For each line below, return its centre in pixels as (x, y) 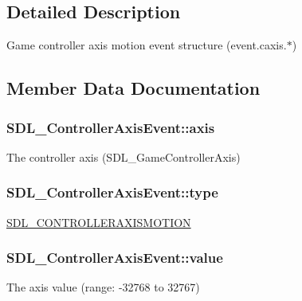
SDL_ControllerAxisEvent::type (112, 192)
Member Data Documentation (133, 88)
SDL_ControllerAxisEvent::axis (111, 127)
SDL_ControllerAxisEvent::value (115, 258)
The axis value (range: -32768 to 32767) (103, 287)
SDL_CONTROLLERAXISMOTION (99, 222)
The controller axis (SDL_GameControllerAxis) (124, 156)
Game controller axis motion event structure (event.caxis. (147, 45)
